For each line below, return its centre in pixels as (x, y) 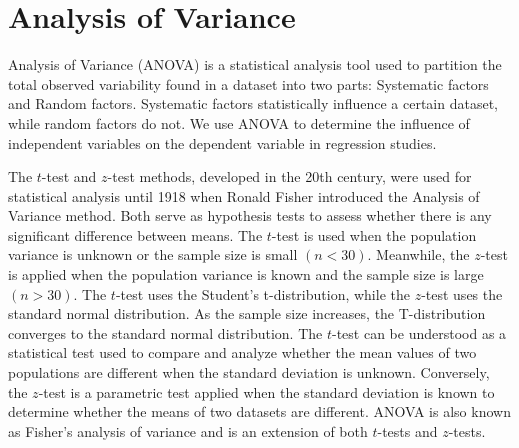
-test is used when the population (374, 234)
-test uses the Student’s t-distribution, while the (262, 293)
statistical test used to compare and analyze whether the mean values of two (242, 352)
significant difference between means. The (135, 234)
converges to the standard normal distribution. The (165, 332)
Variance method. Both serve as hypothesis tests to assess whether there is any (250, 215)
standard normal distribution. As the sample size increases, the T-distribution (247, 313)
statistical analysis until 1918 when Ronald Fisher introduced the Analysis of (244, 195)
